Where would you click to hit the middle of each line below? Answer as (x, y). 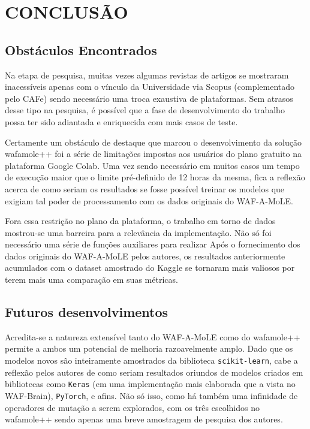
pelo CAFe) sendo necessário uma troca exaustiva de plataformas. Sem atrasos (149, 98)
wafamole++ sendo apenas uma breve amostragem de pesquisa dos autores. (144, 419)
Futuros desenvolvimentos (87, 312)
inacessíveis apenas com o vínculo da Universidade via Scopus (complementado (150, 87)
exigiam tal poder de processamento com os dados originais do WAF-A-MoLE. (149, 200)
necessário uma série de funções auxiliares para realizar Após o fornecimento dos (153, 244)
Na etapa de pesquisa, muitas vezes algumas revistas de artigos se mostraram (147, 75)
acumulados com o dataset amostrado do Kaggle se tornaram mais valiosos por (150, 268)
